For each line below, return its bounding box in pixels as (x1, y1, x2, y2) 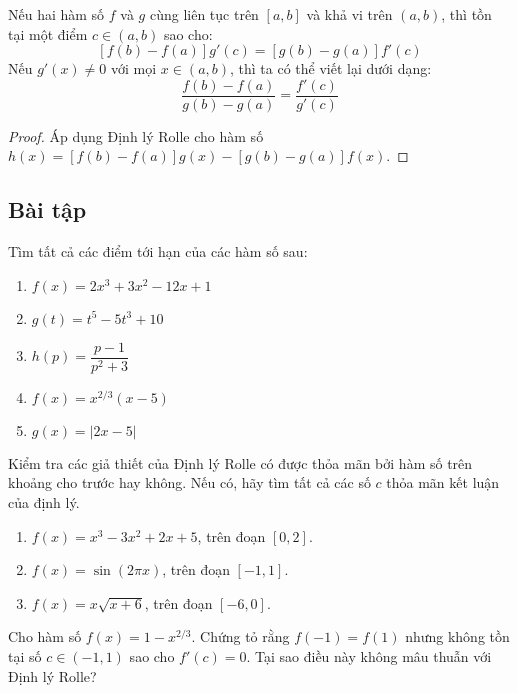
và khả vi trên (306, 4, 393, 24)
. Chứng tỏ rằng (191, 626, 290, 647)
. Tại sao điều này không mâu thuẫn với (246, 646, 492, 667)
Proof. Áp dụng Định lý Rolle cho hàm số (8, 125, 264, 146)
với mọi (111, 58, 157, 79)
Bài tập (8, 194, 87, 225)
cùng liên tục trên (149, 4, 259, 24)
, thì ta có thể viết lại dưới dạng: (230, 58, 432, 79)
